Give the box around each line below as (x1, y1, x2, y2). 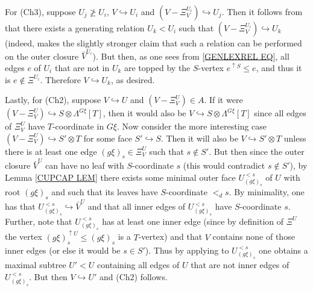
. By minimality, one (229, 186, 305, 198)
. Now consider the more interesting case (117, 120, 267, 133)
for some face (83, 131, 132, 144)
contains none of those (212, 230, 295, 243)
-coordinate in (52, 120, 104, 133)
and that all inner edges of (87, 200, 186, 212)
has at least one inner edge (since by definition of (102, 214, 284, 227)
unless (283, 131, 306, 144)
